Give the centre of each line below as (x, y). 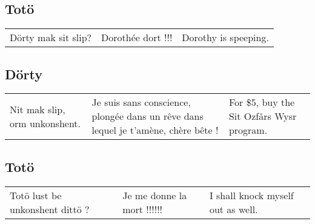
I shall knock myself (251, 195)
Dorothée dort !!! (137, 38)
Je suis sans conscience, (141, 102)
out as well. (234, 209)
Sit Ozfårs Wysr (263, 116)
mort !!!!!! (143, 209)
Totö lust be (36, 195)
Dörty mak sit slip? (51, 38)
